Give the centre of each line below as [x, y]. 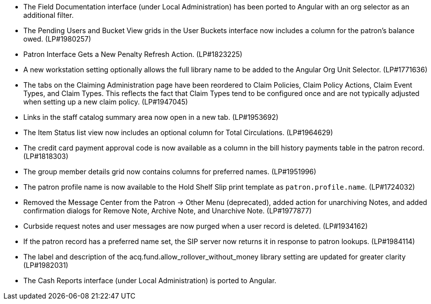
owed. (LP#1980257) [57, 39]
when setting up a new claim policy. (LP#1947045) [106, 102]
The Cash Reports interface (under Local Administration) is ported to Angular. [150, 280]
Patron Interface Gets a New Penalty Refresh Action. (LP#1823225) [133, 54]
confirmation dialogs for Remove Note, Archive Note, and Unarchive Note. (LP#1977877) [168, 211]
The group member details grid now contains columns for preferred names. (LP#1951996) [170, 172]
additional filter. [49, 15]
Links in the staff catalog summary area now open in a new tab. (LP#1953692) [151, 117]
